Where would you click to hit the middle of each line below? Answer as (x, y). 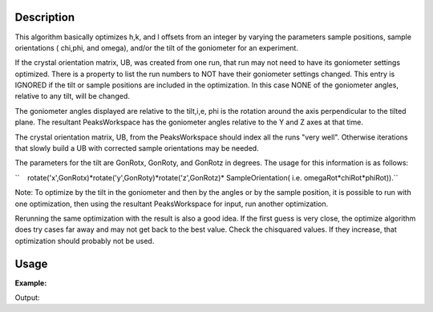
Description (45, 17)
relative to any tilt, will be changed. (72, 96)
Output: (27, 298)
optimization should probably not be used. (85, 241)
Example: (31, 283)
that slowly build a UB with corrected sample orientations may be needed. (137, 148)
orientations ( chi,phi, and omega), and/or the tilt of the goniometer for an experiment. (156, 47)
